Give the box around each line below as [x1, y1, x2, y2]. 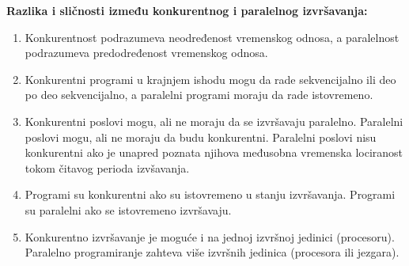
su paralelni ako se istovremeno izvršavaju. [25, 201, 232, 218]
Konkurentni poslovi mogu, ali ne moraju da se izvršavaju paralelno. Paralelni [25, 112, 403, 129]
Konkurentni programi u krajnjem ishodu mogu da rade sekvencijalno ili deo [25, 70, 396, 87]
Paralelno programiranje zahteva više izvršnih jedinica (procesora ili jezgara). [25, 244, 400, 260]
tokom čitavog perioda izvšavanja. [25, 159, 190, 176]
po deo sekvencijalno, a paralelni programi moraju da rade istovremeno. [25, 86, 373, 103]
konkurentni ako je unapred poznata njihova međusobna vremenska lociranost [25, 144, 403, 161]
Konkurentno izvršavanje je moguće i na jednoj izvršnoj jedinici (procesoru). [25, 228, 395, 245]
